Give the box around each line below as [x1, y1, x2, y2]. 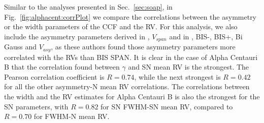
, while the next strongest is [134, 71, 221, 82]
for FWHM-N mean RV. [34, 111, 110, 121]
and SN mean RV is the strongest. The [128, 61, 249, 72]
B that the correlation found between [4, 61, 120, 72]
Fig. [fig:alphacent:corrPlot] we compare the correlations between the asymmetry [4, 11, 257, 22]
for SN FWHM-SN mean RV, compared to [101, 101, 233, 111]
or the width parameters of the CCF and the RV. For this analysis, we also [4, 21, 238, 32]
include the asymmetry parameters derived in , [4, 31, 150, 41]
